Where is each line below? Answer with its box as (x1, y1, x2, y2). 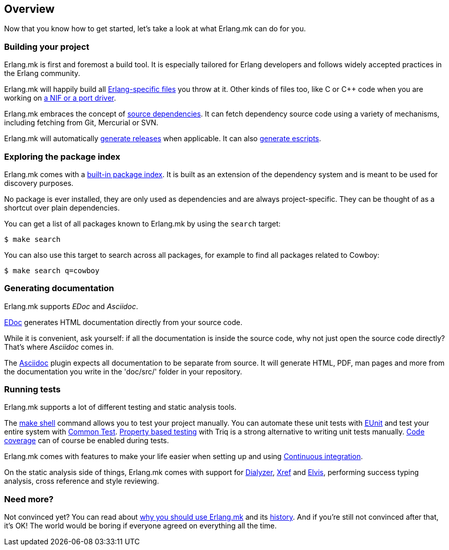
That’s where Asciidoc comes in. (4, 342, 114, 351)
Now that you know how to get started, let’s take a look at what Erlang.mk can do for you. (4, 24, 306, 33)
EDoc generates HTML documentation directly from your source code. (4, 317, 242, 327)
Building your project (4, 41, 89, 52)
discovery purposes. (4, 178, 73, 187)
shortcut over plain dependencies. (4, 203, 120, 212)
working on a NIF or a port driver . (4, 93, 116, 103)
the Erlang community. (4, 69, 80, 78)
